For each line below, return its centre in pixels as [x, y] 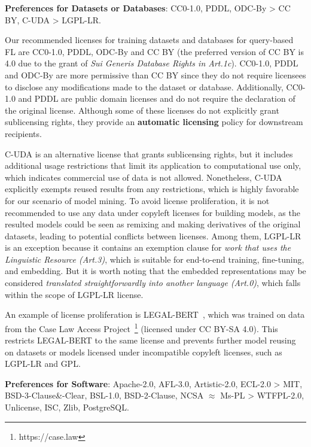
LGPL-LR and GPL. [43, 364]
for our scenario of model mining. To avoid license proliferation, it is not [137, 200]
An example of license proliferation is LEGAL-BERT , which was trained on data [155, 314]
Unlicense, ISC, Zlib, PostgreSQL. [67, 407]
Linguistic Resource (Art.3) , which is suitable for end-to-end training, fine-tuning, [155, 259]
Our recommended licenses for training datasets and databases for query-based [149, 40]
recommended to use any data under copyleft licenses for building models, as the [153, 212]
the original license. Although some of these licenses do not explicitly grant [142, 110]
